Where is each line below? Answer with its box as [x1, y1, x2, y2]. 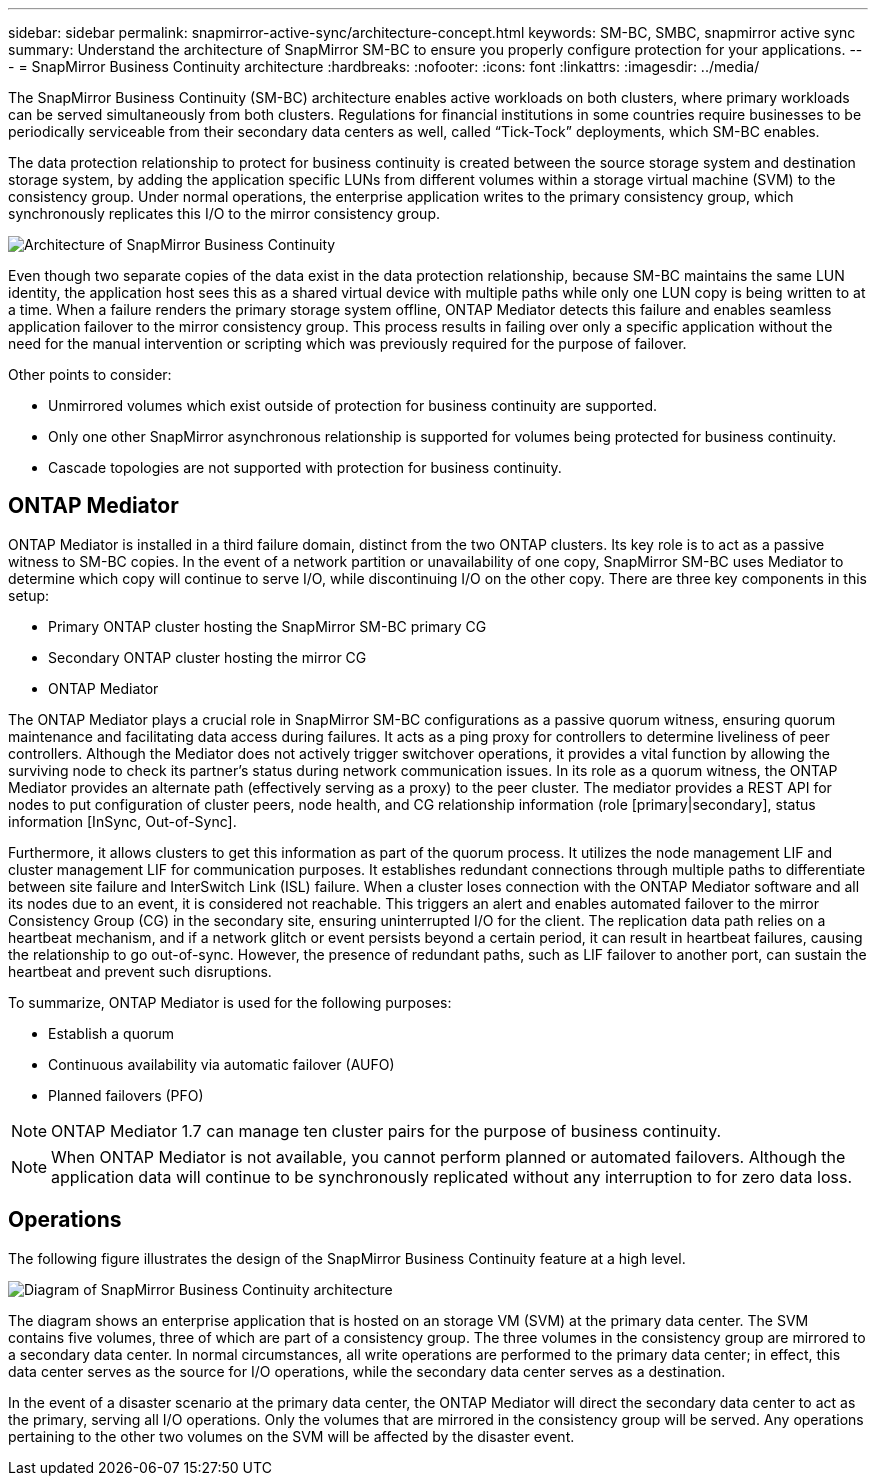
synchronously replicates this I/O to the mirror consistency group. [8, 205, 441, 222]
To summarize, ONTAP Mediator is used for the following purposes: [8, 993, 452, 1011]
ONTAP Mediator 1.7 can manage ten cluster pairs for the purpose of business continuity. [51, 1120, 722, 1141]
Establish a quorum [48, 1024, 175, 1042]
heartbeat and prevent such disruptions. [8, 962, 272, 980]
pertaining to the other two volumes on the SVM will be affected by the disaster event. [8, 1427, 575, 1445]
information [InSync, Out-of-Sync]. [8, 812, 237, 830]
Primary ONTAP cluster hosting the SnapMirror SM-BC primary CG [48, 617, 487, 635]
